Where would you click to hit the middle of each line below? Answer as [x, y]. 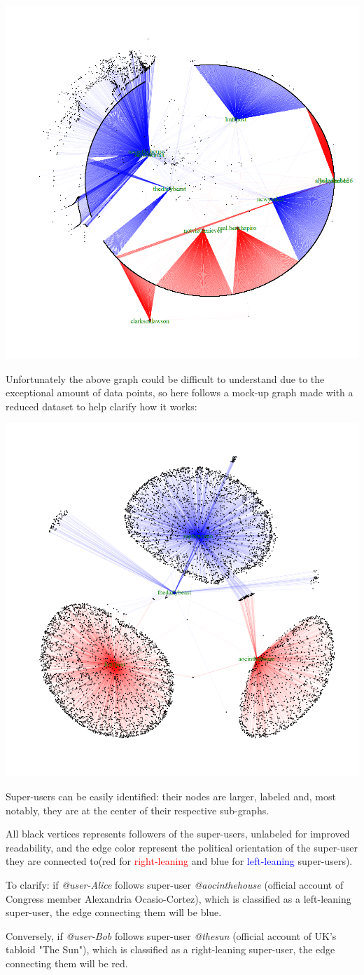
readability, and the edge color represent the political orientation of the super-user [182, 847]
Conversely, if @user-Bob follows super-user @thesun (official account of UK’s [171, 935]
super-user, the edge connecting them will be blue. [114, 912]
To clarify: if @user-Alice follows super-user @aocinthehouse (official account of [175, 884]
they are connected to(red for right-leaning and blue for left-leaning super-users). [179, 861]
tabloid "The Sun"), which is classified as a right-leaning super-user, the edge [170, 949]
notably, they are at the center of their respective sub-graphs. [138, 810]
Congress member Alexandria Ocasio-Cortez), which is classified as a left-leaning [178, 898]
